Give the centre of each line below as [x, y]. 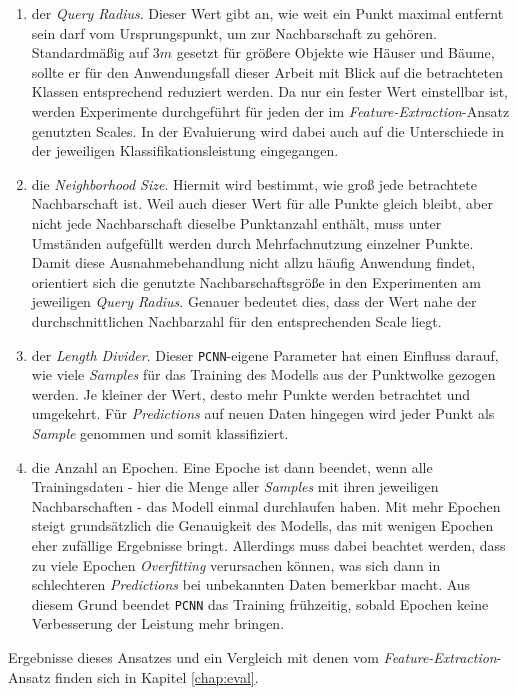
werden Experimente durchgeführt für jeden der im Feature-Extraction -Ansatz [270, 110]
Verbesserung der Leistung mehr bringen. [158, 623]
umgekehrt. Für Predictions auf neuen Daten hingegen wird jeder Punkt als [263, 413]
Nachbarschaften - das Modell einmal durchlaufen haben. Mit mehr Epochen [266, 505]
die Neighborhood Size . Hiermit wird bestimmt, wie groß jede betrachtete [254, 183]
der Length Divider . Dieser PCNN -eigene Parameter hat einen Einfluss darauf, [265, 354]
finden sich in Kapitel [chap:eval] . [157, 676]
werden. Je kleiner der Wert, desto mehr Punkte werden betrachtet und [251, 393]
